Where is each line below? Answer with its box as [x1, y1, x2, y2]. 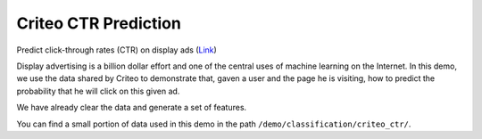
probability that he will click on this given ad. [16, 86, 180, 96]
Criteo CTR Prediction [16, 13, 182, 33]
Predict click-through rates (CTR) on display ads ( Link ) [16, 45, 218, 55]
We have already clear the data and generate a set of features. [16, 102, 247, 113]
